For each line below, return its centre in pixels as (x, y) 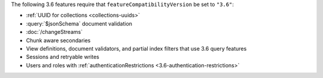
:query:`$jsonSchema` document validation (79, 23)
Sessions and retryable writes (63, 57)
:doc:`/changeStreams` (54, 32)
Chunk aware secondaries (58, 40)
